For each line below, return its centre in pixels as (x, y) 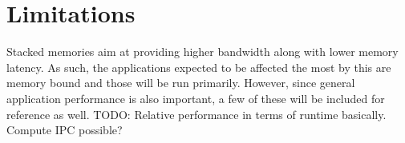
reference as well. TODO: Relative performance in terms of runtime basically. (196, 114)
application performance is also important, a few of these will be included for (196, 98)
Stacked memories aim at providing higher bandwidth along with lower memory (202, 52)
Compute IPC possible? (65, 130)
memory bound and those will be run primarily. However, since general (181, 83)
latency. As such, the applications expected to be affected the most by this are (199, 67)
